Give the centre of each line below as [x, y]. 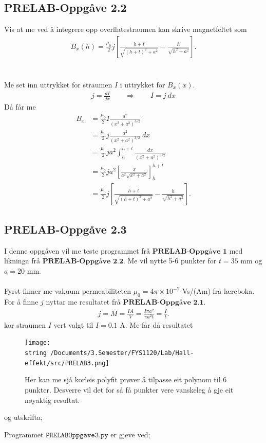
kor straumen [25, 324]
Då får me [20, 106]
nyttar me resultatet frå [83, 302]
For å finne [21, 302]
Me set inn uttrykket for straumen [58, 85]
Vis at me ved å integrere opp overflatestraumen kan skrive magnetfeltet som [126, 29]
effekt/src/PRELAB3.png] [67, 363]
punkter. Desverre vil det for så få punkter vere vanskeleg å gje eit [129, 390]
